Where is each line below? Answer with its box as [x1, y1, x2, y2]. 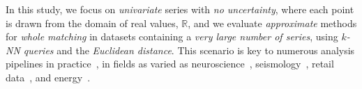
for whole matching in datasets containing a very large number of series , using [6, 29, 338, 44]
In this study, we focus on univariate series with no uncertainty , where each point [6, 2, 354, 16]
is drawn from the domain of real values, [6, 15, 179, 30]
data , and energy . [6, 70, 91, 84]
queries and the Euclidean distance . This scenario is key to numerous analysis [23, 42, 355, 57]
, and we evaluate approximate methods [188, 15, 357, 30]
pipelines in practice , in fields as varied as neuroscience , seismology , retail [6, 56, 334, 71]
